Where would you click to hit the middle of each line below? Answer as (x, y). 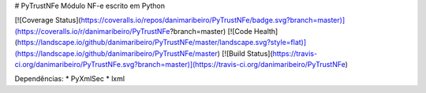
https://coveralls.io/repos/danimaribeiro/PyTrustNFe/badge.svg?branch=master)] (213, 20)
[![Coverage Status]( (48, 20)
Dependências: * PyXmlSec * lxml (70, 79)
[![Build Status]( (247, 53)
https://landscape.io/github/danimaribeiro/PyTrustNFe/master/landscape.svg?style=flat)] (162, 43)
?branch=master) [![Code (211, 31)
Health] (266, 31)
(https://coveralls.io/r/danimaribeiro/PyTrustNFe (92, 31)
